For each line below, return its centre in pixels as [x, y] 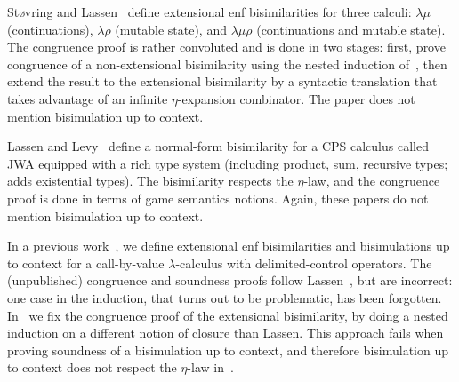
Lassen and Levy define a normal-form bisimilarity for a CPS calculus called [218, 146]
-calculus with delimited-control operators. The [304, 263]
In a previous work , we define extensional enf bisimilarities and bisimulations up [229, 246]
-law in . [210, 367]
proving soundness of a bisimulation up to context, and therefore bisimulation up [228, 350]
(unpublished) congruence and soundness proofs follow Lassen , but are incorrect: [230, 280]
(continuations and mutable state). [351, 29]
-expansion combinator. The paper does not [296, 98]
